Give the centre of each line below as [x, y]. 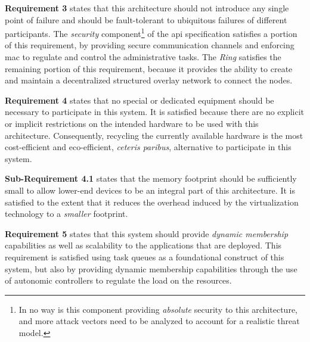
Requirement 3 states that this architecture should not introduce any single [147, 8]
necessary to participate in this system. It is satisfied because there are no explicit [155, 112]
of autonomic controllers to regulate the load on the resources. [118, 280]
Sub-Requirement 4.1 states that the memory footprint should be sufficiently [151, 178]
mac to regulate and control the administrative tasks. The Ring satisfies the [143, 57]
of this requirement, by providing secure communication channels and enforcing [150, 45]
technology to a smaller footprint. [66, 214]
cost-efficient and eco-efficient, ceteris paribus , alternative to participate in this [148, 147]
